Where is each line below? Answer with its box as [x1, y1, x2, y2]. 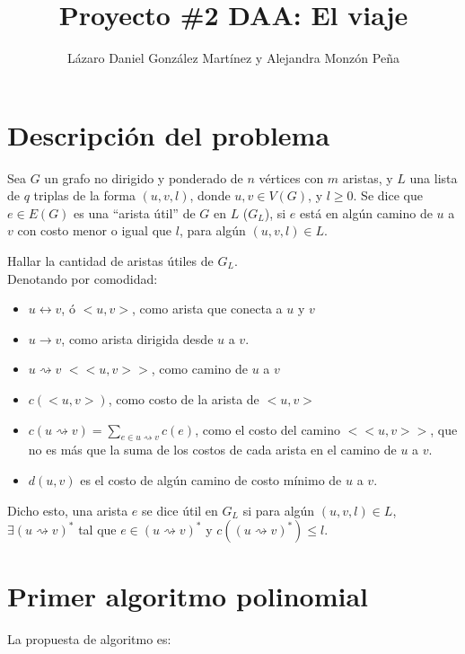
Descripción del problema [7, 116, 330, 153]
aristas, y [342, 168, 393, 187]
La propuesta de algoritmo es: [7, 630, 171, 649]
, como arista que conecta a [131, 299, 283, 318]
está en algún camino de [300, 203, 433, 222]
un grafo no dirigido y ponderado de [44, 168, 243, 187]
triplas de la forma [33, 186, 136, 205]
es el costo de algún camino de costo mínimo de [80, 470, 342, 489]
